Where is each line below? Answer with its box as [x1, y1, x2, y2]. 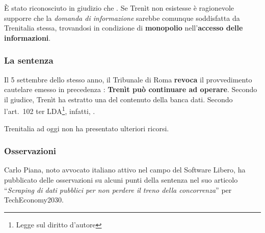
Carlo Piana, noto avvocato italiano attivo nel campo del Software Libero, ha [4, 164, 246, 175]
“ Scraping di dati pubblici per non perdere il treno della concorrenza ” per [4, 184, 232, 195]
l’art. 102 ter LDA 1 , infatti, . [4, 104, 95, 116]
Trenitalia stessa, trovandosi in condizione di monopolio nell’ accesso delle [4, 22, 243, 33]
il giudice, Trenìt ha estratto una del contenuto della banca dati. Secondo [4, 94, 233, 104]
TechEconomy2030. [4, 194, 64, 205]
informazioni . [4, 32, 51, 43]
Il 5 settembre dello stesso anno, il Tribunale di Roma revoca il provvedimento [4, 74, 252, 84]
